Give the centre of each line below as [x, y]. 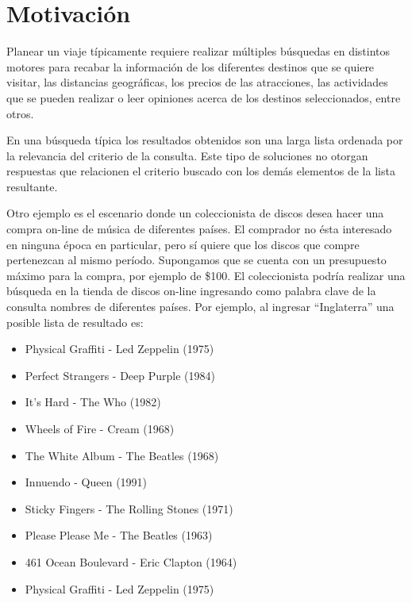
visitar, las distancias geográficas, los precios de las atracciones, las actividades [197, 82]
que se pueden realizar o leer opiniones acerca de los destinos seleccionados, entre [204, 97]
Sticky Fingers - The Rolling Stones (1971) [129, 508]
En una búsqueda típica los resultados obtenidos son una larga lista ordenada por [205, 140]
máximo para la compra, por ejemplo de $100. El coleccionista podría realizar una [206, 275]
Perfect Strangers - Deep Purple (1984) [120, 375]
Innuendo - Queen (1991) [86, 482]
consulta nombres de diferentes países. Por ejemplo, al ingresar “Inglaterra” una [200, 307]
